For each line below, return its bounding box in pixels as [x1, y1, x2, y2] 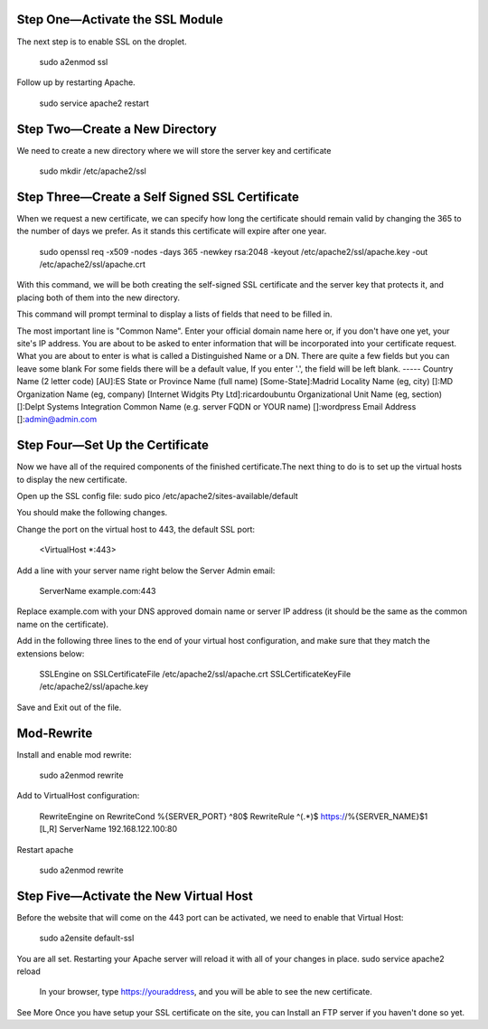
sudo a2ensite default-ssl [39, 932, 135, 944]
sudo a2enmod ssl [39, 56, 108, 67]
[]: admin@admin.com [16, 414, 98, 425]
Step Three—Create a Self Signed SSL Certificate [16, 189, 300, 204]
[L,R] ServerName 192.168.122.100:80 [39, 824, 178, 835]
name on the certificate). [16, 618, 108, 629]
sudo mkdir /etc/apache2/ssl [39, 165, 146, 176]
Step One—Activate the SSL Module [16, 12, 223, 27]
